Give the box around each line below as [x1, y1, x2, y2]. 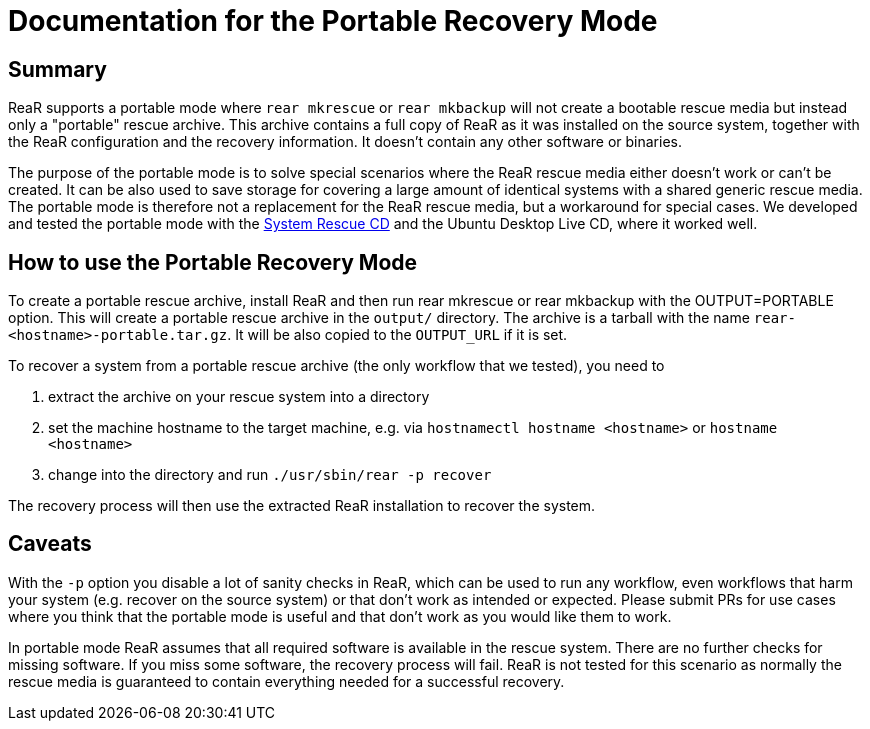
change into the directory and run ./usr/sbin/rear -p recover [48, 466, 492, 484]
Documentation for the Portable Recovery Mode [8, 4, 658, 38]
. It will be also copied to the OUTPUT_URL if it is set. [227, 326, 568, 344]
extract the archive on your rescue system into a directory [48, 388, 430, 406]
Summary [8, 56, 107, 82]
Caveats [8, 531, 92, 557]
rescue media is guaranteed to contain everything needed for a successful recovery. [8, 672, 565, 690]
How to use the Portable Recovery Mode [8, 249, 418, 275]
